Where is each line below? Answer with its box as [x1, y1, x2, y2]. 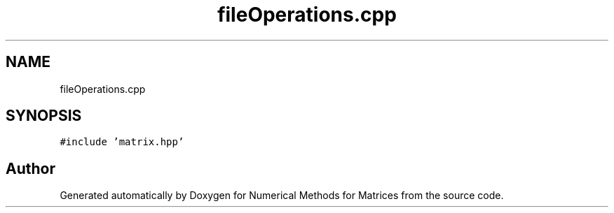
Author [6, 159, 55, 177]
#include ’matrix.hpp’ [60, 136, 184, 148]
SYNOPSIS [6, 107, 82, 125]
